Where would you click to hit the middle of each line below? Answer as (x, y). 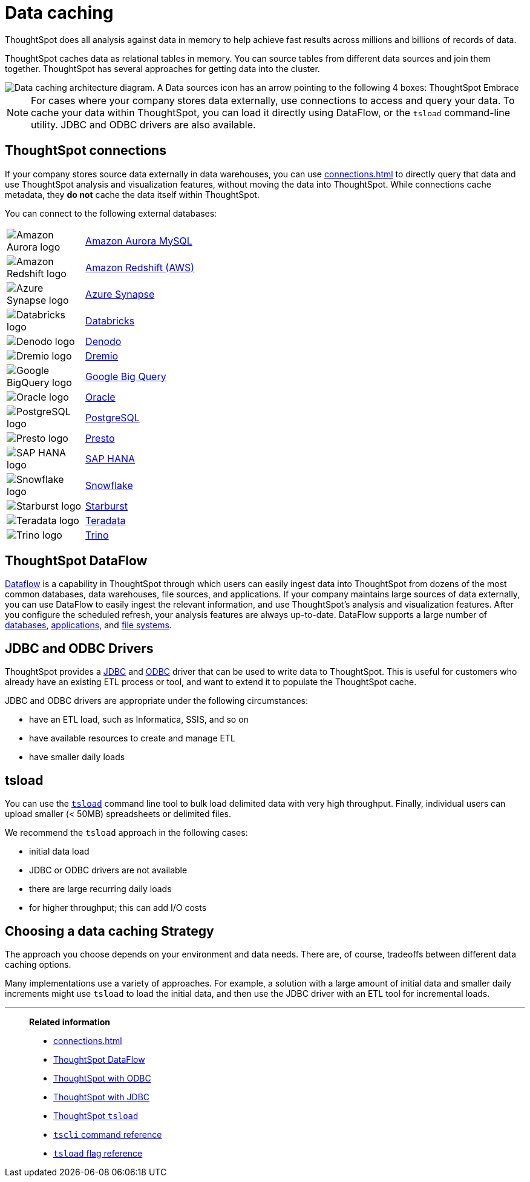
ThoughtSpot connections (86, 151)
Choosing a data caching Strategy (110, 931)
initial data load (59, 852)
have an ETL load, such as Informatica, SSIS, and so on (139, 720)
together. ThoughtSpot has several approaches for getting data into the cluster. (162, 68)
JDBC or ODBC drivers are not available (108, 870)
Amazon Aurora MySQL (139, 241)
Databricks (110, 320)
